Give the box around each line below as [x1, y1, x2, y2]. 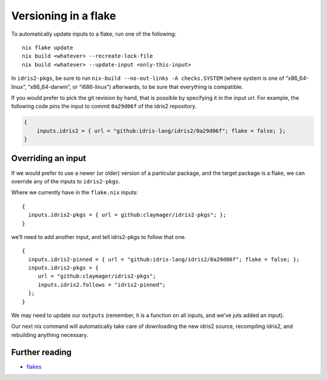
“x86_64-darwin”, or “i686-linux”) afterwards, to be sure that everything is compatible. [27, 83, 243, 90]
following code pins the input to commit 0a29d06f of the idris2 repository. [11, 103, 197, 110]
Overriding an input [11, 153, 87, 163]
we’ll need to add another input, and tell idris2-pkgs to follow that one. [11, 233, 187, 240]
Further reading [11, 347, 72, 357]
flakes [26, 363, 42, 370]
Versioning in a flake [11, 9, 116, 22]
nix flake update [22, 44, 73, 51]
